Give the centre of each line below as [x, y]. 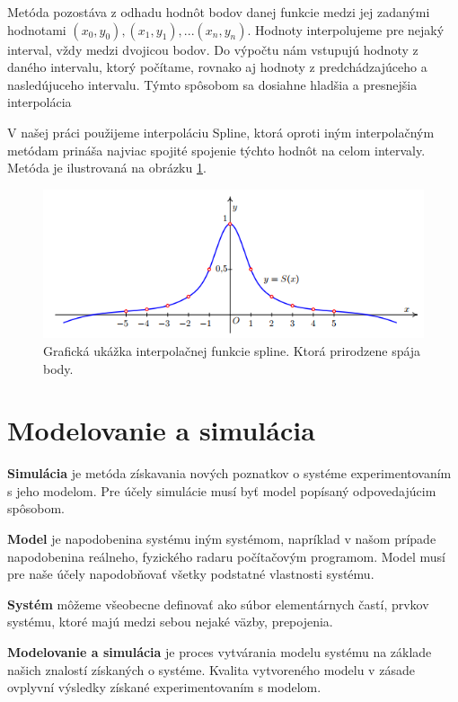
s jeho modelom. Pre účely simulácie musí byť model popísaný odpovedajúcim [222, 490]
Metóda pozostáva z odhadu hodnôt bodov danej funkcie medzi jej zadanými [219, 12]
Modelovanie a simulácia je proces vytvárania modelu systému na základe [220, 652]
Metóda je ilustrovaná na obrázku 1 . [107, 168]
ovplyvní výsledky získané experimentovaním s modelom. [164, 687]
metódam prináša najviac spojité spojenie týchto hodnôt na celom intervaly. [216, 150]
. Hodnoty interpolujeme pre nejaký [346, 29]
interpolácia [40, 102]
